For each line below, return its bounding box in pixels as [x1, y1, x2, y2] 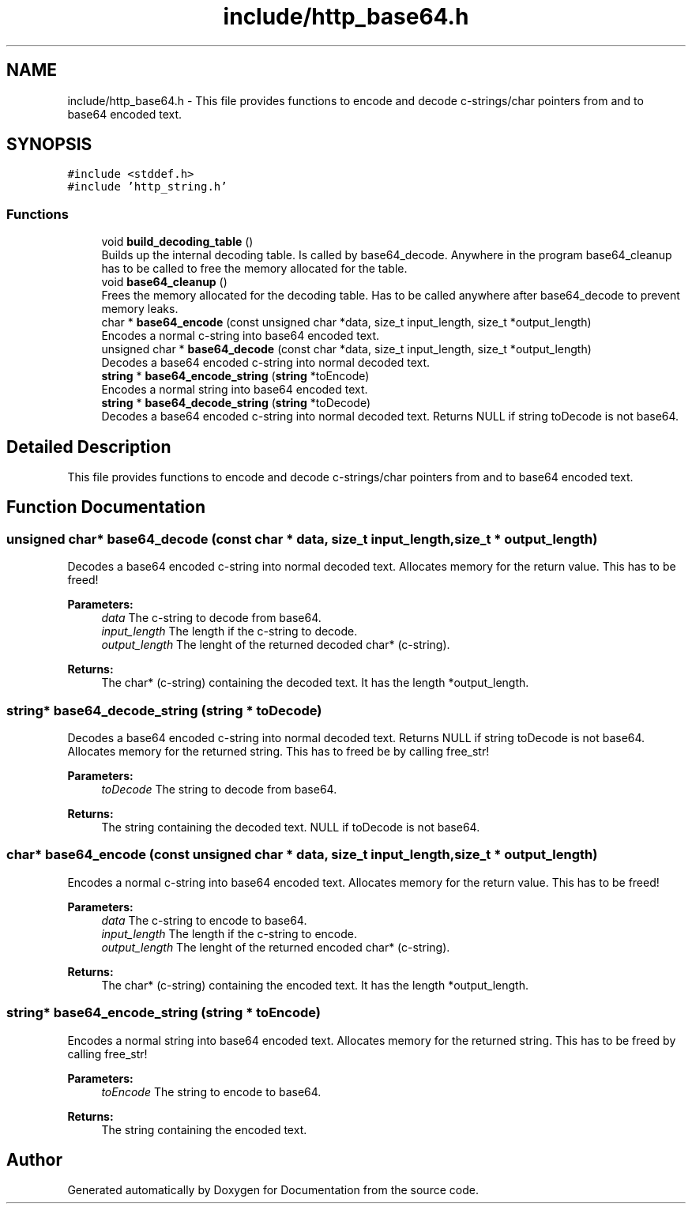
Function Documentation [6, 497, 205, 518]
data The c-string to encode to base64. [101, 913, 307, 927]
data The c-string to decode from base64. [101, 611, 322, 625]
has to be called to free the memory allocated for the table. [101, 262, 408, 276]
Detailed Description [6, 436, 171, 457]
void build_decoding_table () [101, 235, 254, 249]
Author [6, 1149, 62, 1170]
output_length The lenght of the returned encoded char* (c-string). [101, 940, 450, 954]
